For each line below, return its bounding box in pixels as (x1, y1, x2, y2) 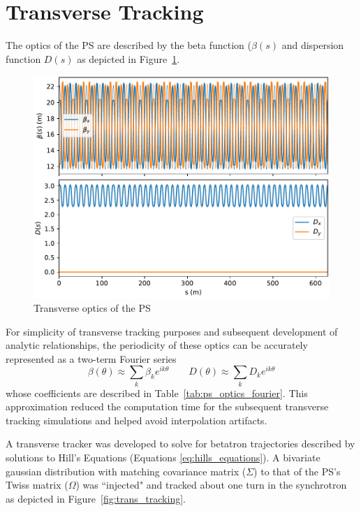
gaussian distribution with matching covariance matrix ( (6, 463, 246, 478)
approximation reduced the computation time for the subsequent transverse (6, 399, 329, 414)
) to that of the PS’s (253, 463, 341, 478)
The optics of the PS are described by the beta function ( (6, 38, 251, 52)
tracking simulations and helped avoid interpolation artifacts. (6, 412, 267, 427)
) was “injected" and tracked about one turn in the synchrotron (75, 477, 347, 492)
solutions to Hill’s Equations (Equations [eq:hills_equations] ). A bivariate (6, 450, 321, 465)
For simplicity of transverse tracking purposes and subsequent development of (6, 324, 338, 338)
